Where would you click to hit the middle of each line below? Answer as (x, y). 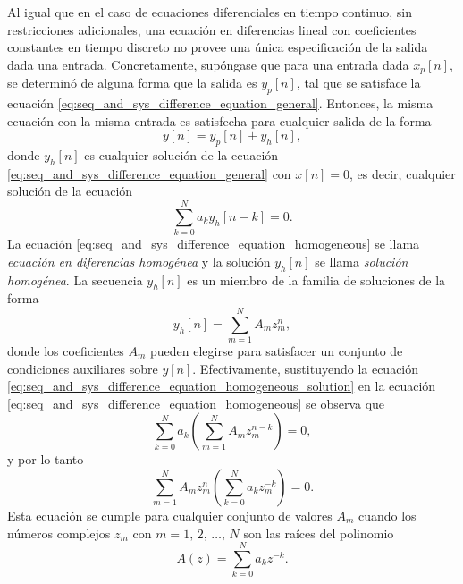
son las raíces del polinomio (319, 533)
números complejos (59, 533)
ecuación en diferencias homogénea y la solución (139, 261)
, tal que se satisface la (358, 83)
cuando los (387, 515)
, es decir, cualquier (403, 173)
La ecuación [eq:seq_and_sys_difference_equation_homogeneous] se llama (214, 244)
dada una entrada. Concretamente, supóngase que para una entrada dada (208, 64)
